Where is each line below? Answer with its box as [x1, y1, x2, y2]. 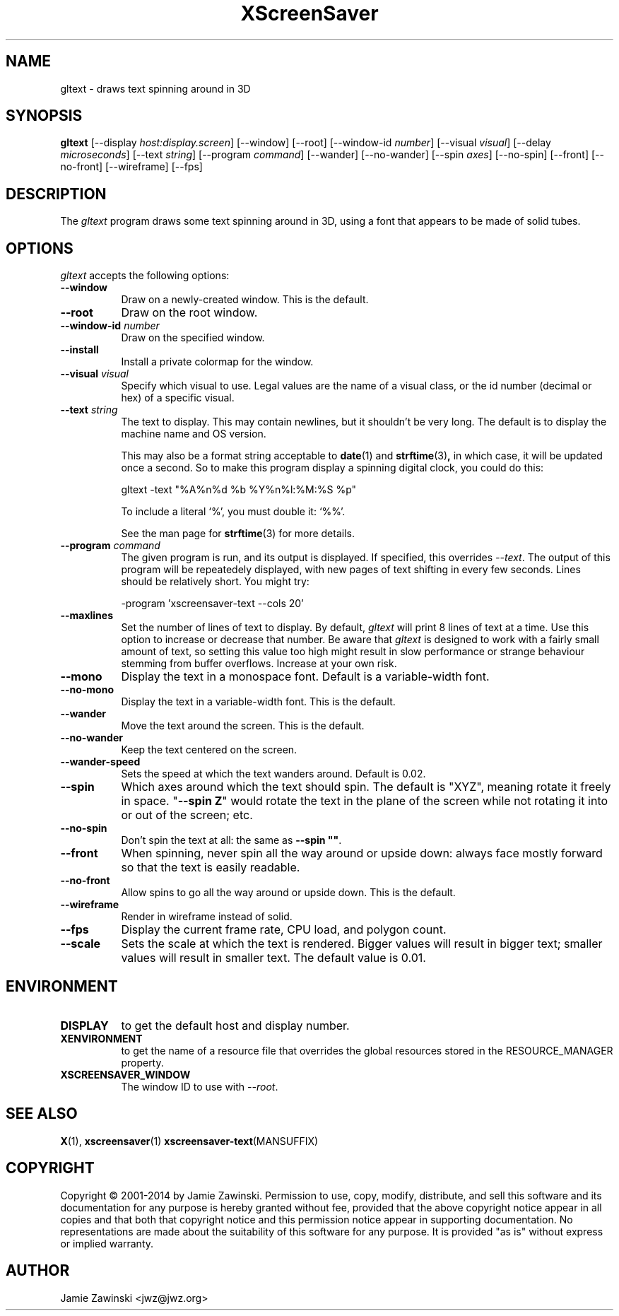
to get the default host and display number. [121, 1018, 350, 1033]
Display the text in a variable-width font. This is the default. [121, 695, 396, 708]
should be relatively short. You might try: [121, 575, 309, 588]
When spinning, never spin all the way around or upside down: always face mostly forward [121, 846, 603, 861]
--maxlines [60, 609, 113, 622]
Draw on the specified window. [121, 331, 265, 344]
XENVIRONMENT [60, 1032, 143, 1045]
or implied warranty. [60, 1237, 154, 1250]
